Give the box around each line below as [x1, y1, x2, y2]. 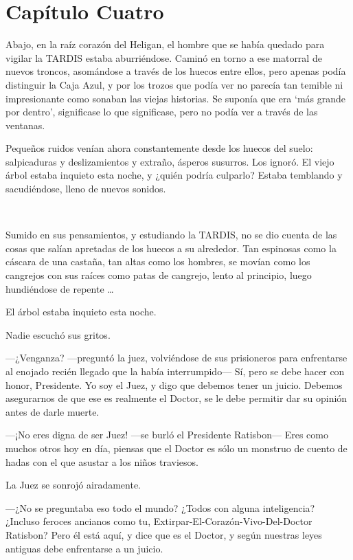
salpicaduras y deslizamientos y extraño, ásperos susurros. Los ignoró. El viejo [5, 154, 334, 168]
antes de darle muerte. [5, 404, 100, 418]
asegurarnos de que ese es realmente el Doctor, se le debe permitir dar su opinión [5, 391, 348, 405]
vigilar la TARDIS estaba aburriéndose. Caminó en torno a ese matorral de [5, 50, 322, 65]
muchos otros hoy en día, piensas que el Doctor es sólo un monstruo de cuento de [5, 440, 348, 455]
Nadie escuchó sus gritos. [5, 327, 111, 341]
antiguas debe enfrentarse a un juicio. [5, 541, 163, 555]
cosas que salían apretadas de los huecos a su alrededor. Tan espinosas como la [5, 240, 337, 255]
